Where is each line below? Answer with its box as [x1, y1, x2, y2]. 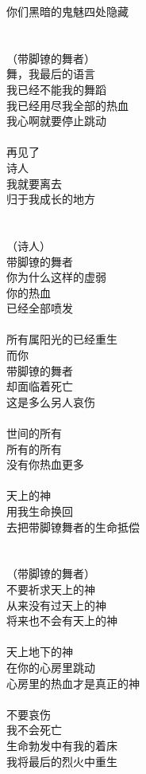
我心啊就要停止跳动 [6, 112, 106, 129]
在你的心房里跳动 [6, 658, 95, 675]
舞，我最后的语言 [6, 65, 95, 82]
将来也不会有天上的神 [6, 612, 117, 629]
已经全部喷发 [6, 300, 73, 316]
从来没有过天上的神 [6, 596, 106, 613]
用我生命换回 [6, 503, 73, 519]
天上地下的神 [6, 643, 73, 660]
